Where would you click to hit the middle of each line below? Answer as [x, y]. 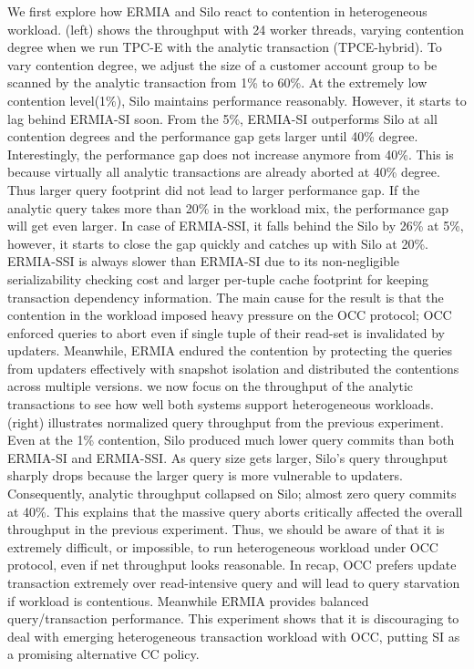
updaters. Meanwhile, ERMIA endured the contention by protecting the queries [230, 350]
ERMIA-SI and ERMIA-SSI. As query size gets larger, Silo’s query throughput [228, 457]
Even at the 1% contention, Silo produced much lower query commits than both [231, 440]
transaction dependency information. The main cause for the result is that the [226, 297]
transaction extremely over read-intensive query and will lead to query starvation [234, 582]
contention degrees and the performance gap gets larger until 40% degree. [213, 136]
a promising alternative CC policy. [103, 654]
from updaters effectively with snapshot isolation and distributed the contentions [233, 368]
